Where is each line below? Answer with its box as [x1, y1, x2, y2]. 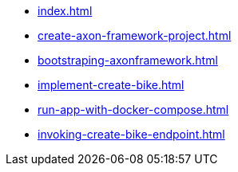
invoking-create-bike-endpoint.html [38, 127, 225, 141]
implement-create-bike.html [38, 78, 184, 92]
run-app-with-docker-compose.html [38, 103, 229, 116]
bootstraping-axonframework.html [38, 53, 218, 67]
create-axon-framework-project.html [38, 29, 232, 42]
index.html [38, 4, 93, 18]
